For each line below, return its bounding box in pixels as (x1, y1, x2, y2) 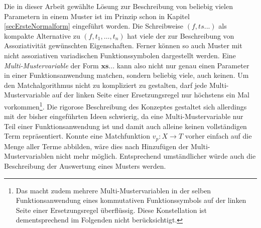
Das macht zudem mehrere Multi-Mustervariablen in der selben (16, 185, 211, 195)
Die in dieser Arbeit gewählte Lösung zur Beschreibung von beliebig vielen (4, 1, 233, 11)
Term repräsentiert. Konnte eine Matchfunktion (4, 131, 151, 141)
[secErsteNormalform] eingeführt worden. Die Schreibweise (4, 21, 184, 31)
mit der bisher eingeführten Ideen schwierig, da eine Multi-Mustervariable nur (4, 111, 243, 122)
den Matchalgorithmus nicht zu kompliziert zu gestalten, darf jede (4, 79, 207, 90)
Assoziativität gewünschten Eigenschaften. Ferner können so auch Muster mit (4, 40, 242, 51)
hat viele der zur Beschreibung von (127, 30, 234, 41)
